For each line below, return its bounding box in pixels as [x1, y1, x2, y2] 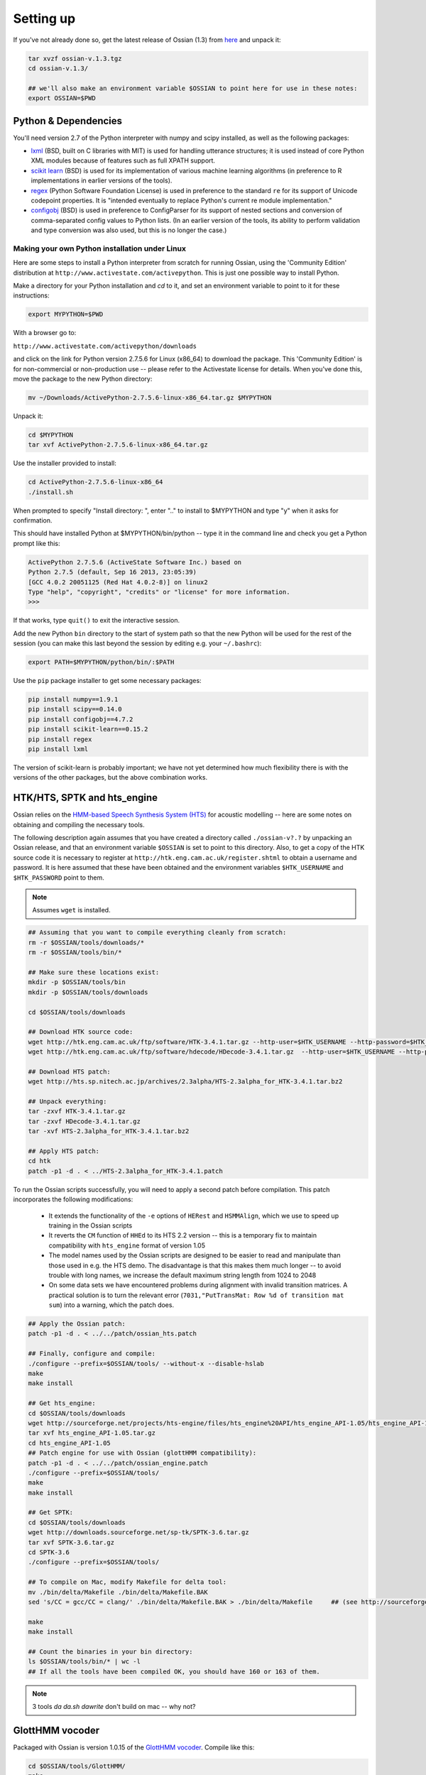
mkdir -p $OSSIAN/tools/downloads [28, 988, 148, 996]
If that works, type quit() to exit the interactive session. [13, 616, 180, 625]
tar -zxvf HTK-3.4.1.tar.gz [28, 1108, 126, 1115]
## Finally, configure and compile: [28, 1350, 156, 1358]
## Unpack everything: [28, 1098, 107, 1105]
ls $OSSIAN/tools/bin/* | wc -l [28, 1658, 141, 1666]
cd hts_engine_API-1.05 [28, 1438, 111, 1447]
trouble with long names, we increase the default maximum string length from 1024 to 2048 [48, 1271, 317, 1279]
